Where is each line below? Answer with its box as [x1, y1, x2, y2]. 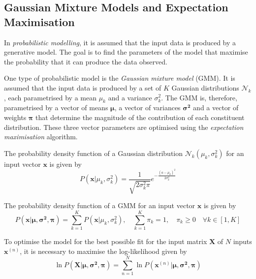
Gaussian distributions [171, 82, 239, 93]
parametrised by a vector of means [4, 102, 108, 113]
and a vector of [193, 102, 239, 113]
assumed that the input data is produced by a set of [4, 82, 161, 93]
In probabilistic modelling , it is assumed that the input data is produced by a [4, 37, 236, 47]
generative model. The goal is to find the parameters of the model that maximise [4, 47, 248, 57]
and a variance [108, 92, 152, 102]
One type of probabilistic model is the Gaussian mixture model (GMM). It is [4, 73, 235, 83]
